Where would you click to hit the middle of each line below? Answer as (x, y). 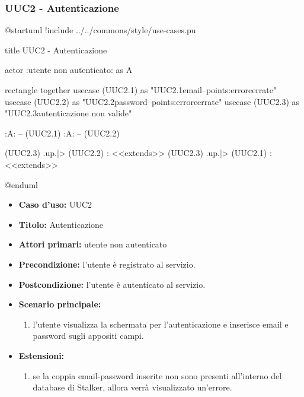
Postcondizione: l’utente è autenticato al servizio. (112, 284)
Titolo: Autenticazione (61, 224)
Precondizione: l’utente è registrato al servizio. (107, 264)
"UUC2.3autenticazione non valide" (68, 113)
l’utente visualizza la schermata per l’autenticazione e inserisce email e (161, 324)
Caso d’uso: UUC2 (55, 204)
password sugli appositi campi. (88, 336)
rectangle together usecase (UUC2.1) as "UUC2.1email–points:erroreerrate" (141, 90)
